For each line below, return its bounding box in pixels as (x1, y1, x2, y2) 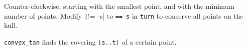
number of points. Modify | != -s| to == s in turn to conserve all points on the (4, 10, 244, 21)
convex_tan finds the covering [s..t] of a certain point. (4, 36, 177, 47)
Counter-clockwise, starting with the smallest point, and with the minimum (4, 1, 235, 11)
